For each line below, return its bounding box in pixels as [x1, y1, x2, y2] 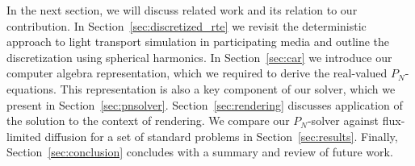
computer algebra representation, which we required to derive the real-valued [6, 64, 388, 81]
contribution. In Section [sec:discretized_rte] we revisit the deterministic [6, 17, 367, 34]
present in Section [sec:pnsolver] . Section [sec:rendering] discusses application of [6, 96, 403, 113]
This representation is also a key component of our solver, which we [60, 80, 396, 97]
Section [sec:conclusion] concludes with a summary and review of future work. [6, 143, 393, 160]
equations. [6, 80, 57, 97]
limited [6, 127, 41, 144]
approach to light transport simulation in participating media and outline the [6, 33, 390, 50]
